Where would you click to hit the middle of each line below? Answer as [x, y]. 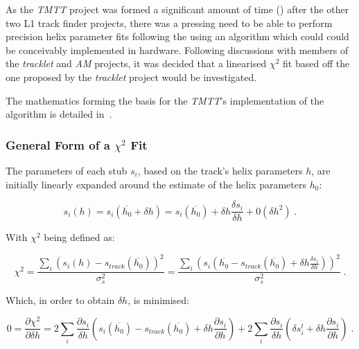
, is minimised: [159, 299]
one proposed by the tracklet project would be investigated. [131, 77]
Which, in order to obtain [60, 299]
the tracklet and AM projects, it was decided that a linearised [136, 63]
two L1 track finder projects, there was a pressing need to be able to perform [169, 23]
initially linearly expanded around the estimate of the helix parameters [156, 184]
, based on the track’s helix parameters [220, 170]
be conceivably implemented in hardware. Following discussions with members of [177, 50]
